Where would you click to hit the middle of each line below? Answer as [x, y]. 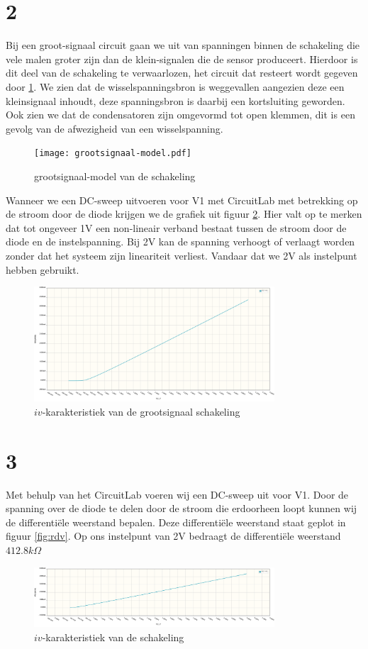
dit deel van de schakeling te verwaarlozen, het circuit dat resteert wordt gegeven [182, 73]
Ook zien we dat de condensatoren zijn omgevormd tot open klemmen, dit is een [180, 115]
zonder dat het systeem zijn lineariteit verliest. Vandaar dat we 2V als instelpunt [182, 255]
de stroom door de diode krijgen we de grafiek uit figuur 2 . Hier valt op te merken [184, 214]
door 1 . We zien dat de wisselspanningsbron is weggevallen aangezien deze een [175, 86]
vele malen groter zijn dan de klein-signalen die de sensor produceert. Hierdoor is [182, 59]
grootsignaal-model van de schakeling [115, 176]
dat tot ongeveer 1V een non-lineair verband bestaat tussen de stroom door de [176, 227]
